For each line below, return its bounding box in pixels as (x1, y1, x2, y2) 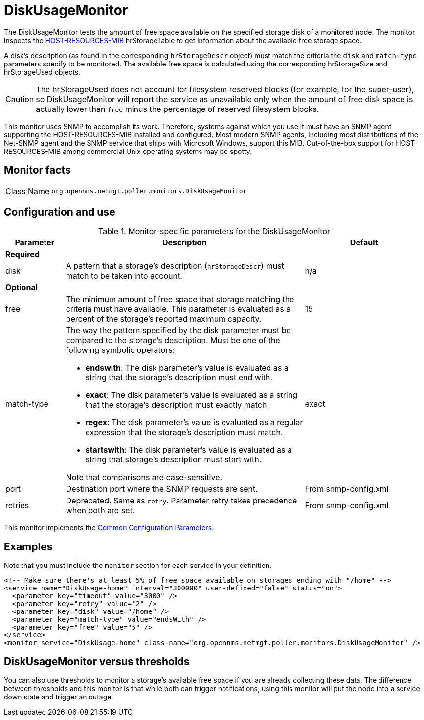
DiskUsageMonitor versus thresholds (4, 655, 190, 668)
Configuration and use (4, 206, 115, 218)
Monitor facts (4, 164, 71, 176)
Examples (4, 540, 53, 553)
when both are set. (66, 505, 135, 516)
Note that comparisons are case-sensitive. (66, 472, 223, 482)
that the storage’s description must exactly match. (85, 400, 269, 410)
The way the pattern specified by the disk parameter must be (66, 326, 291, 336)
